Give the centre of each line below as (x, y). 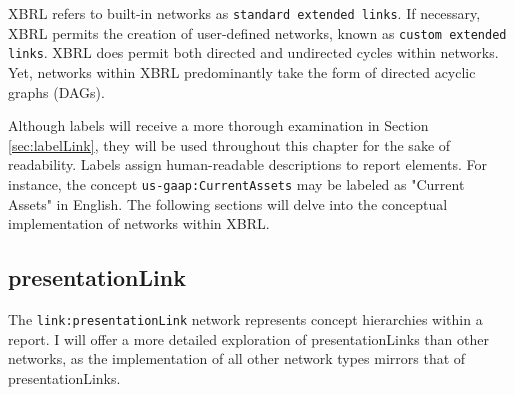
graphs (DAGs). (56, 91)
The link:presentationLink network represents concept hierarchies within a (245, 318)
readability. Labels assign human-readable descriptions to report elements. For (248, 164)
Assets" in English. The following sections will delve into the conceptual (228, 203)
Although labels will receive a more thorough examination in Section (218, 125)
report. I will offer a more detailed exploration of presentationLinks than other (248, 338)
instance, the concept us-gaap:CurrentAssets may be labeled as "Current (236, 183)
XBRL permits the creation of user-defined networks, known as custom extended (257, 32)
